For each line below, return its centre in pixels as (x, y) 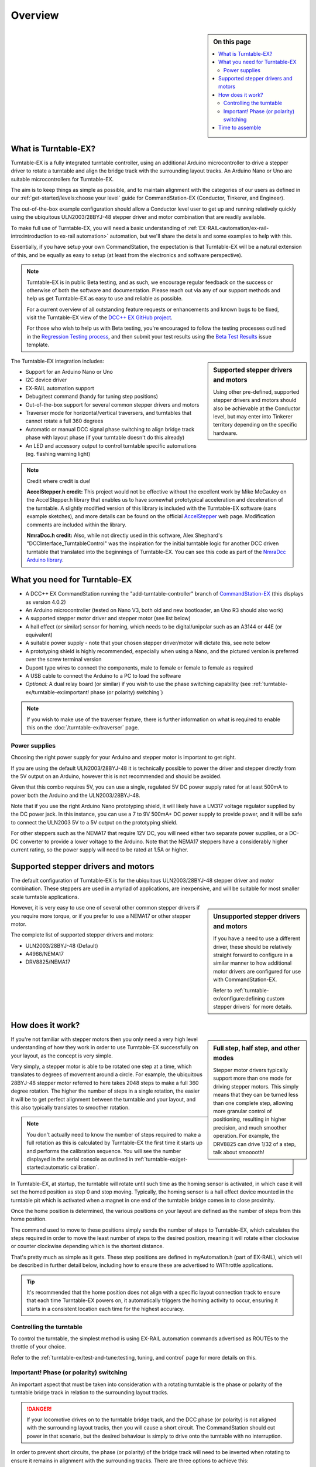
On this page (232, 42)
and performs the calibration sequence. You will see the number (104, 1151)
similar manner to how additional (253, 963)
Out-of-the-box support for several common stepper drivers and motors (112, 404)
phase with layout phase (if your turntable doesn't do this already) (105, 438)
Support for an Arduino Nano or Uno (69, 372)
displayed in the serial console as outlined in (80, 1159)
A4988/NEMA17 (45, 954)
